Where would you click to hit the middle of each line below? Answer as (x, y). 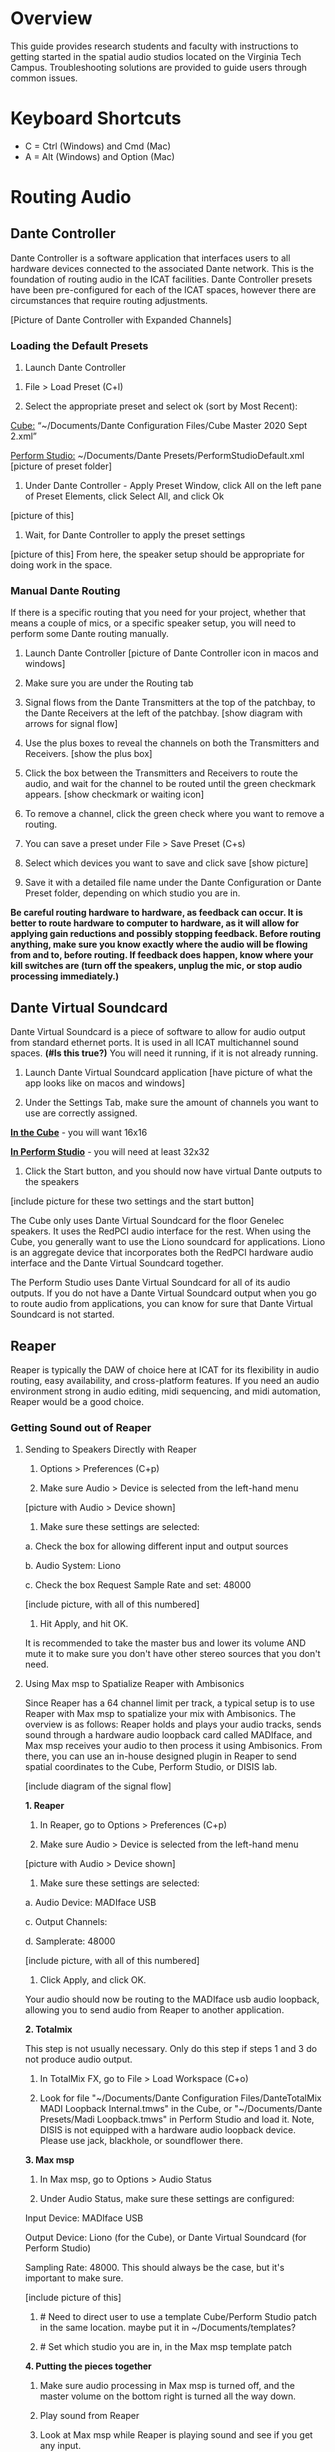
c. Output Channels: (66, 1922)
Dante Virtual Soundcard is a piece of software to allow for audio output (158, 1032)
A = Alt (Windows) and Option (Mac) (99, 156)
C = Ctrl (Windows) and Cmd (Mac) (98, 146)
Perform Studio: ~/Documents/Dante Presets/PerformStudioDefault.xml (157, 456)
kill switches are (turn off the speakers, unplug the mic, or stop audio (156, 966)
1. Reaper (44, 1806)
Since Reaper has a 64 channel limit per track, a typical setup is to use (169, 1703)
